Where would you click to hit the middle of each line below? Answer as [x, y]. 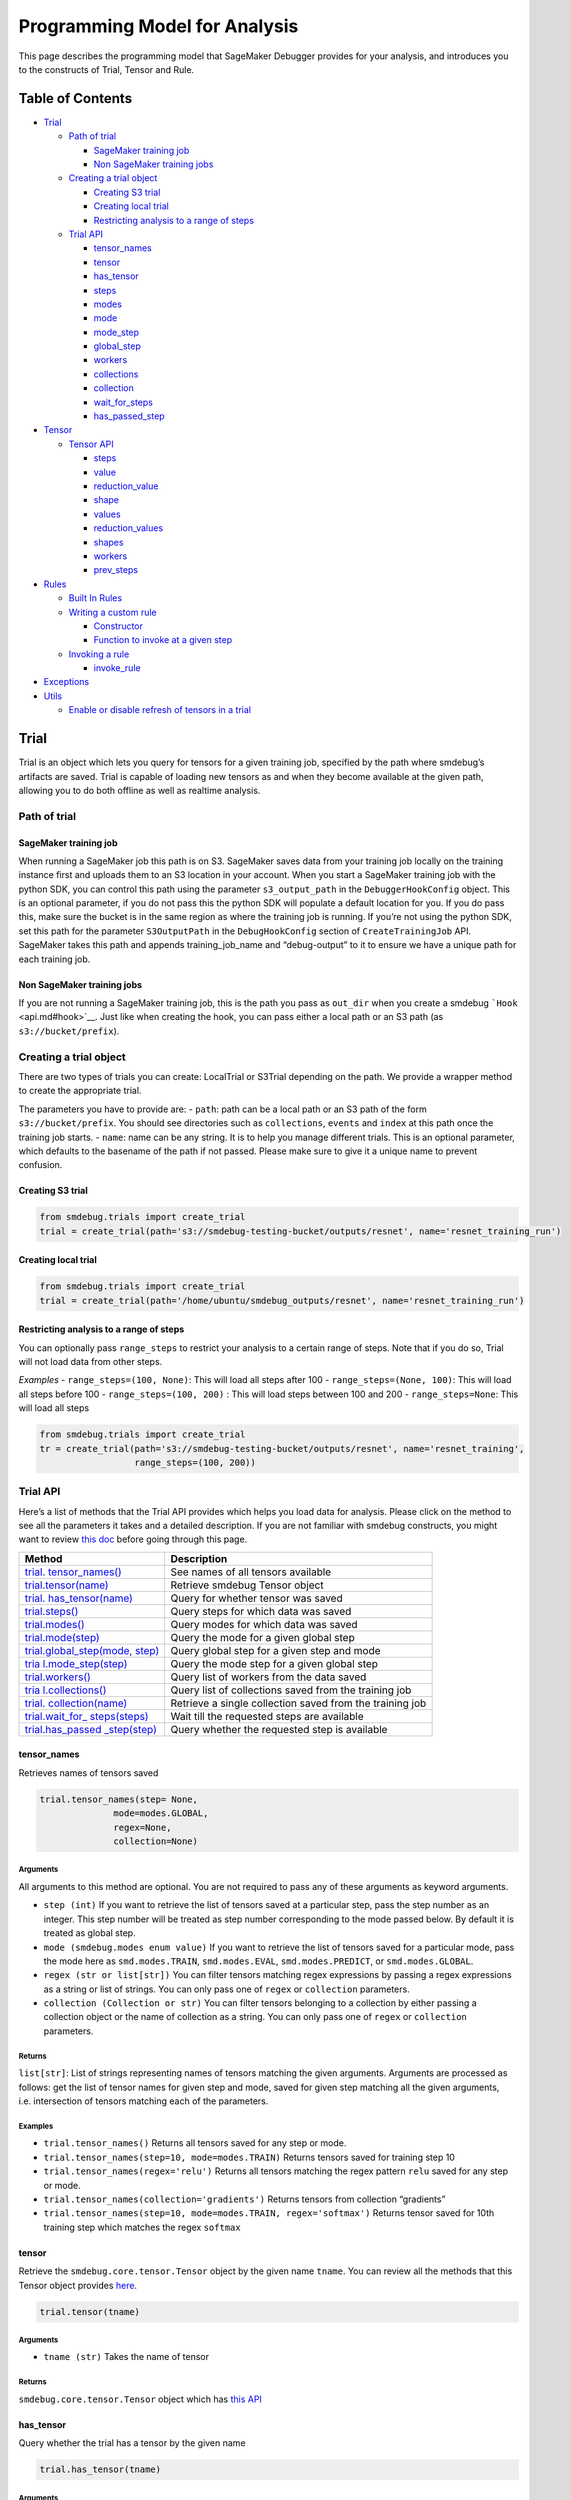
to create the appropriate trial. [80, 1091]
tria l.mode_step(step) [76, 1663]
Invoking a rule [99, 654]
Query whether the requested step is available [279, 1729]
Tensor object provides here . [78, 2285]
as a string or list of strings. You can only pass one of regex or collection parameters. [226, 1989]
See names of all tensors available [251, 1572]
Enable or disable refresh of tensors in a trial [160, 710]
